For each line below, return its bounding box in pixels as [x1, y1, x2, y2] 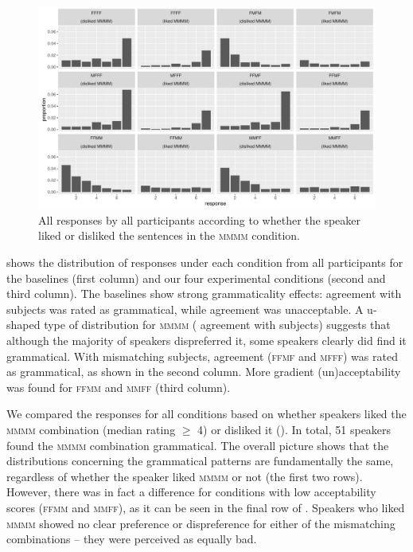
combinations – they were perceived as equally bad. [6, 530, 257, 547]
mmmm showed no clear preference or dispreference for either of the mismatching [6, 515, 395, 531]
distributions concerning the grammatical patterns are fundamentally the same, [6, 452, 394, 469]
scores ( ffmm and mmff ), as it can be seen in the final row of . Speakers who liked [6, 499, 405, 515]
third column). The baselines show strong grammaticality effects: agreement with [6, 285, 402, 302]
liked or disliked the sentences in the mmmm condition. [38, 227, 301, 244]
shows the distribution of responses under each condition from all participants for [6, 254, 403, 271]
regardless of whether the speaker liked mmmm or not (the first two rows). [6, 468, 363, 484]
